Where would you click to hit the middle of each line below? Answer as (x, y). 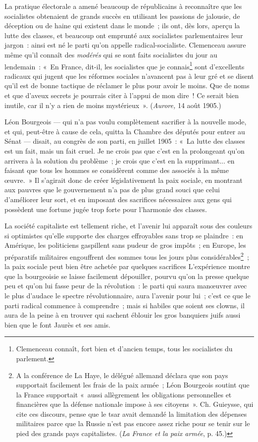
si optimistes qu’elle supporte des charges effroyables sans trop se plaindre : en (124, 235)
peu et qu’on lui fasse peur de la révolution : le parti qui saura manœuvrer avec (126, 286)
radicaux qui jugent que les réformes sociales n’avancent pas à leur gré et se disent (129, 76)
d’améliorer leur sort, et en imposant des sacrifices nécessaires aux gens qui (118, 199)
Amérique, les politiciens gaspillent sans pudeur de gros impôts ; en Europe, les (125, 245)
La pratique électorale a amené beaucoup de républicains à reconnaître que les (123, 6)
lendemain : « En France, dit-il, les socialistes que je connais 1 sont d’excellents (125, 65)
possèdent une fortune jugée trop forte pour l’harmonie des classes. (106, 209)
